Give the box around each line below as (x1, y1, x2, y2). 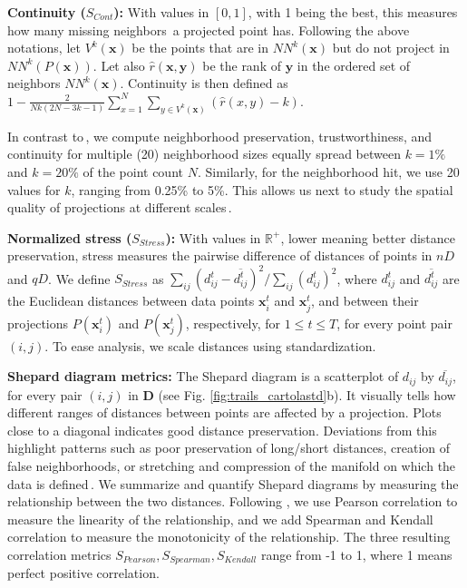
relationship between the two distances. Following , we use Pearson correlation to (7, 492, 458, 511)
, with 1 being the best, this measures (248, 3, 458, 21)
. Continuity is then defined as (120, 73, 288, 93)
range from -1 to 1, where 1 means (260, 545, 452, 564)
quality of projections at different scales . (7, 198, 232, 217)
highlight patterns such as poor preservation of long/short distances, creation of (7, 438, 451, 457)
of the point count (83, 162, 183, 181)
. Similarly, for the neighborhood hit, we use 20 (197, 162, 460, 181)
